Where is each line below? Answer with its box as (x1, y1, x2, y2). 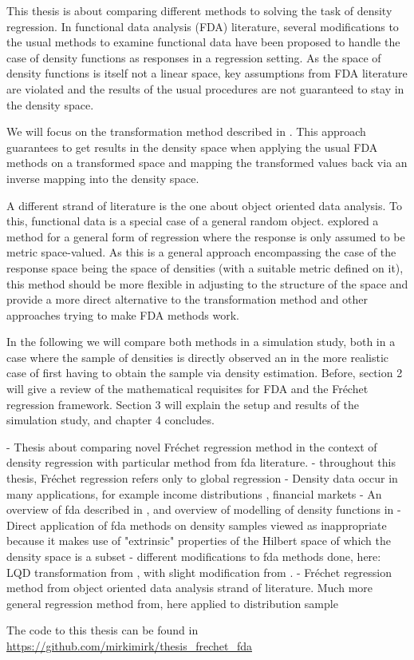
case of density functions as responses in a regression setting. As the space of (6, 49, 381, 66)
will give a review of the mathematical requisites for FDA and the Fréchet (6, 380, 369, 397)
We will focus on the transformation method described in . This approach (6, 123, 366, 140)
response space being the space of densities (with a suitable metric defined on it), (6, 259, 404, 276)
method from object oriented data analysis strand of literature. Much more (6, 579, 373, 596)
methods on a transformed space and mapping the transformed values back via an (6, 154, 408, 171)
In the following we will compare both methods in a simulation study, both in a (6, 333, 396, 350)
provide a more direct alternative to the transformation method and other (6, 291, 369, 308)
